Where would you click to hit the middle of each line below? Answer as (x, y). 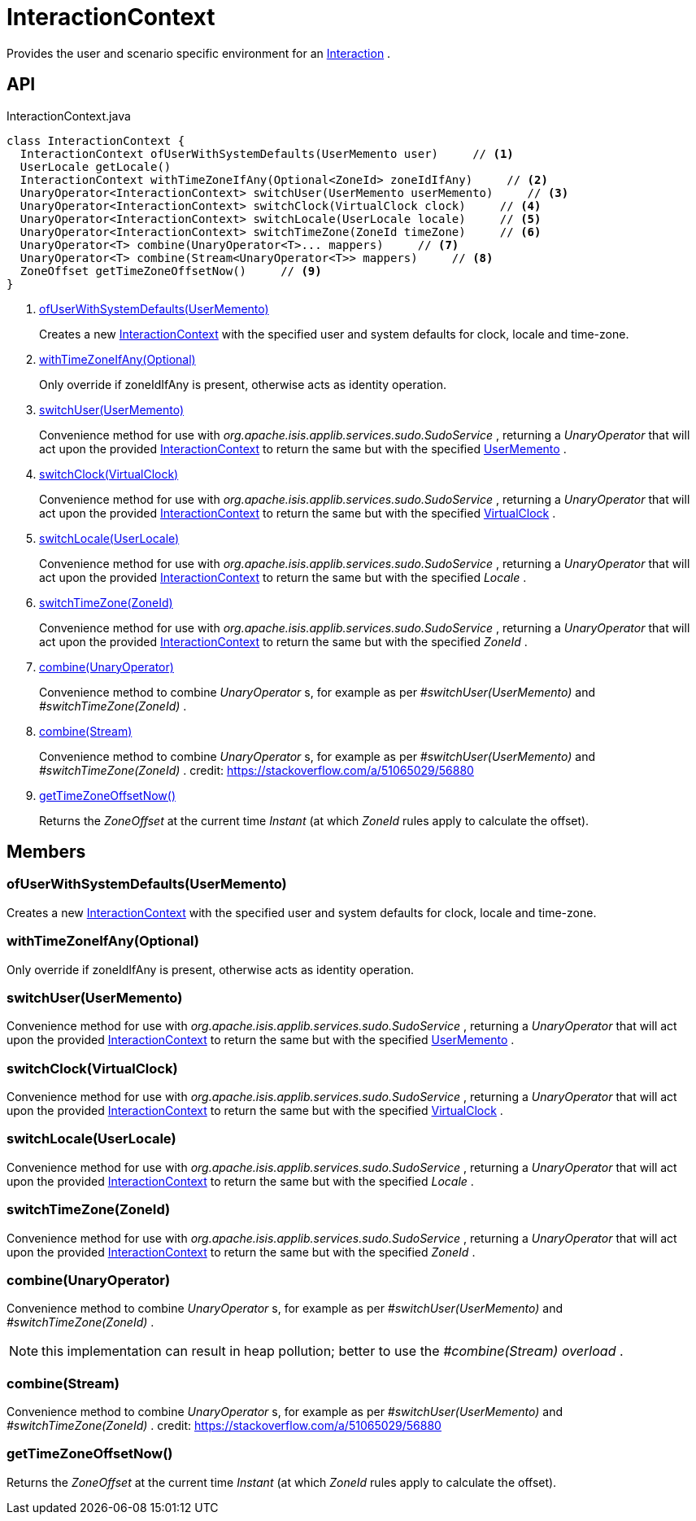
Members (46, 852)
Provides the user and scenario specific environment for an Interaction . (199, 53)
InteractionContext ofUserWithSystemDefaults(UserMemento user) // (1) (267, 153)
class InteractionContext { (96, 140)
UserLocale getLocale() (96, 166)
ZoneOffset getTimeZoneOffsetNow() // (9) (171, 271)
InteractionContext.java (69, 116)
